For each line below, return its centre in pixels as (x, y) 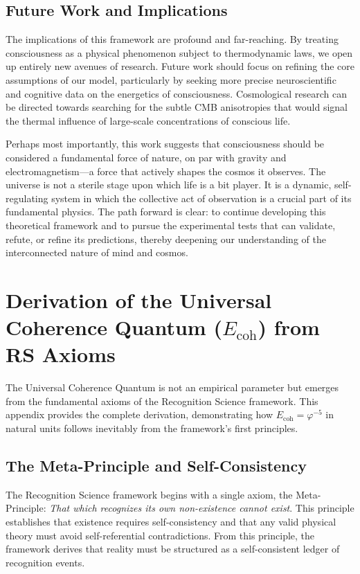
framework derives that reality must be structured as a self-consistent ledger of (173, 549)
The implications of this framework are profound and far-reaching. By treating (172, 39)
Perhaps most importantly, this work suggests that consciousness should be (165, 144)
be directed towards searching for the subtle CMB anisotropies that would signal (177, 107)
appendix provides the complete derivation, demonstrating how (139, 414)
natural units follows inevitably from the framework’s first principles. (152, 428)
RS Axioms (61, 354)
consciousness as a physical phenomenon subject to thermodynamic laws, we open (179, 52)
